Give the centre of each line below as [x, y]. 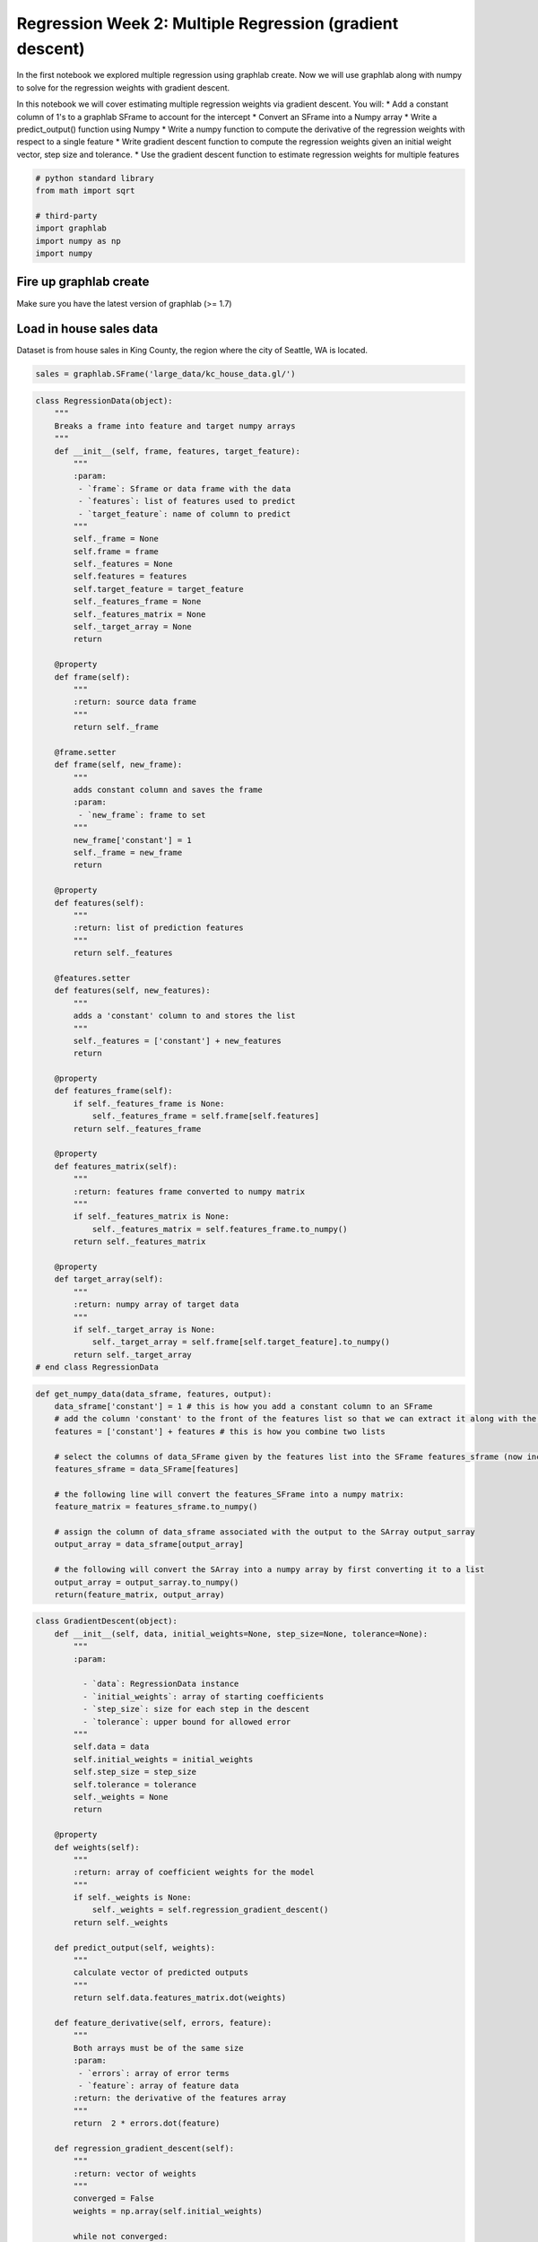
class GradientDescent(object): [107, 1621]
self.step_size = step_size [135, 1772]
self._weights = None [121, 1797]
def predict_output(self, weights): [134, 1947]
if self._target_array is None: [144, 1329]
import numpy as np [78, 241]
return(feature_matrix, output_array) [139, 1595]
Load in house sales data [87, 329]
